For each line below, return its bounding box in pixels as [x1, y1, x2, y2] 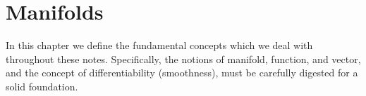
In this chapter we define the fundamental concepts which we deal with [6, 38, 313, 53]
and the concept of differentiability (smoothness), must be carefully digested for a [6, 65, 358, 80]
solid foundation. [6, 78, 78, 93]
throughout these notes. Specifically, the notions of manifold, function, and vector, [6, 51, 361, 66]
